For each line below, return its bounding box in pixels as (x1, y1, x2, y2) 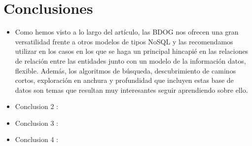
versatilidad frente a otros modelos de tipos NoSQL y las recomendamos (15, 36, 233, 46)
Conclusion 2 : (15, 101, 58, 111)
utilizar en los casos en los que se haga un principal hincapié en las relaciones (15, 46, 249, 56)
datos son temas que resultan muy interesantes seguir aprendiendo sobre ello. (15, 84, 248, 95)
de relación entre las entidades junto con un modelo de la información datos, (15, 55, 246, 66)
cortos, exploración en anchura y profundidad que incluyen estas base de (15, 75, 234, 85)
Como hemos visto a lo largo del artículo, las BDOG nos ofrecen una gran (15, 27, 239, 37)
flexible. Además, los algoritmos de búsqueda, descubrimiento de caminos (15, 65, 236, 75)
